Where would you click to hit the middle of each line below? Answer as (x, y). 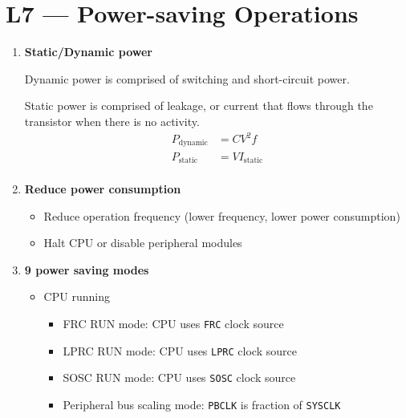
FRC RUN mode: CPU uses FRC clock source (173, 323)
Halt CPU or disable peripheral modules (143, 243)
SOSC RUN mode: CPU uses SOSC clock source (179, 377)
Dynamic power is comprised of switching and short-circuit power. (187, 78)
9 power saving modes (87, 269)
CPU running (77, 296)
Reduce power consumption (103, 189)
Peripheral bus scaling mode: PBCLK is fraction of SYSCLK (202, 404)
